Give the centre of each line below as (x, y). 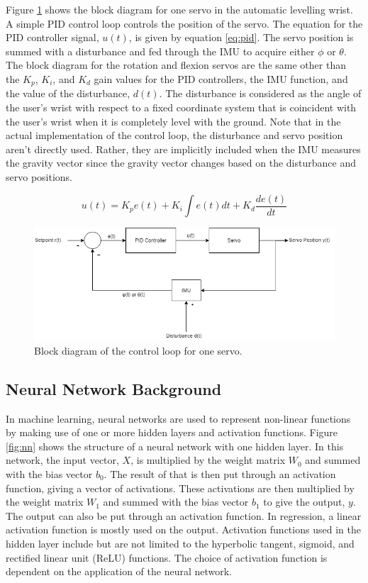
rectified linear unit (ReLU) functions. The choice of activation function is (167, 557)
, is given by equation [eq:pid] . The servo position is (241, 37)
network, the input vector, (62, 460)
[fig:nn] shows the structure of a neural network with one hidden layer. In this (175, 446)
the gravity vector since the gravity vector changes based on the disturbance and (181, 163)
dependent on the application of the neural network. (119, 571)
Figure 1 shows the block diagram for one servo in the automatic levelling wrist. (179, 9)
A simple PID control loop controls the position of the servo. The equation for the (184, 23)
